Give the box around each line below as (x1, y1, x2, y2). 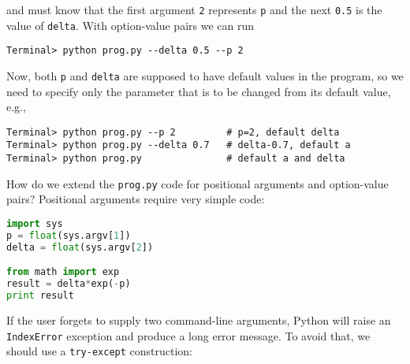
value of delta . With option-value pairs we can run (6, 17, 255, 33)
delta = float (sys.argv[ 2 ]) (6, 241, 154, 253)
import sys (6, 218, 63, 230)
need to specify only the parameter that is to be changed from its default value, (6, 83, 391, 99)
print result (6, 290, 74, 302)
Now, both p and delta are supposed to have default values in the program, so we (6, 67, 404, 84)
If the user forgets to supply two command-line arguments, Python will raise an (6, 311, 391, 328)
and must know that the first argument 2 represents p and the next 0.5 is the (6, 2, 382, 17)
